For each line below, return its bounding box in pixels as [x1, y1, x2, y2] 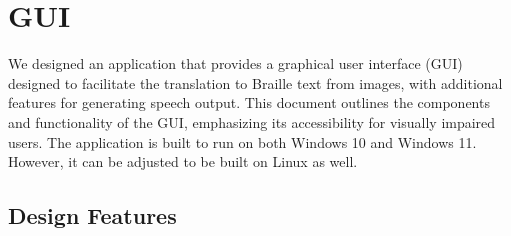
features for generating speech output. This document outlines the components [8, 92, 490, 113]
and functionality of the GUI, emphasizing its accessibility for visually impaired [8, 111, 496, 132]
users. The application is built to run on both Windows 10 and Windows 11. [8, 131, 477, 152]
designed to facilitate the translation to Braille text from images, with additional [8, 72, 503, 93]
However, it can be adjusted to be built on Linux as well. [8, 151, 358, 172]
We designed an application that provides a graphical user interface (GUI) [8, 53, 463, 74]
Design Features [8, 200, 177, 231]
